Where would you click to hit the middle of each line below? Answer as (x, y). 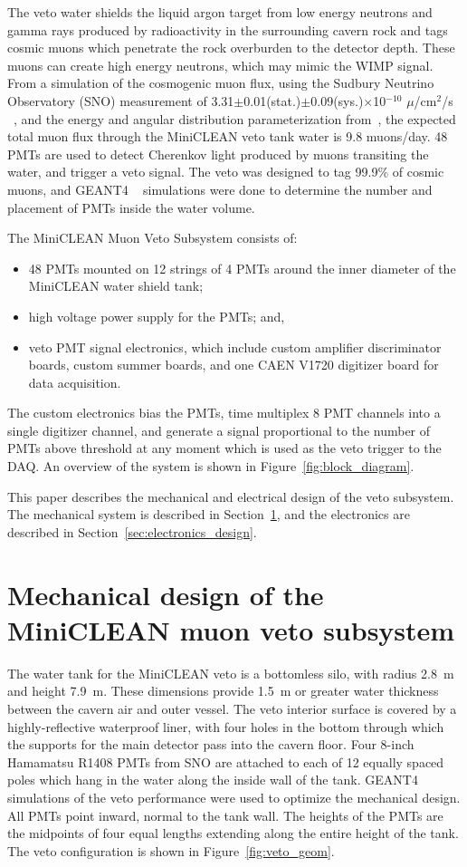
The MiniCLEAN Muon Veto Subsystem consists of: (152, 238)
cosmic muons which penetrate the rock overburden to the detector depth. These (231, 48)
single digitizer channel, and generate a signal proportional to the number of (219, 430)
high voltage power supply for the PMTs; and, (157, 316)
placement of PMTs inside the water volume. (131, 207)
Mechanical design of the (166, 594)
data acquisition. (75, 382)
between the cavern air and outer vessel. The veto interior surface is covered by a (232, 708)
